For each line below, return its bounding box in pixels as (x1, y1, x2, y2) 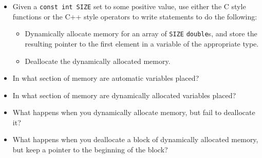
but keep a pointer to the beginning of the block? (12, 144, 168, 155)
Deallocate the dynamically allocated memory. (25, 55, 171, 66)
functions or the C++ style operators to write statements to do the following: (12, 11, 257, 21)
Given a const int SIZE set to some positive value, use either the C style (12, 1, 246, 11)
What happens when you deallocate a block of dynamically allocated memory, (12, 134, 258, 145)
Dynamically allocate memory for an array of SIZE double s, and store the (25, 28, 257, 39)
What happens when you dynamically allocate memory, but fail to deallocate (12, 107, 255, 118)
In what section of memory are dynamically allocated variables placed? (12, 89, 236, 100)
